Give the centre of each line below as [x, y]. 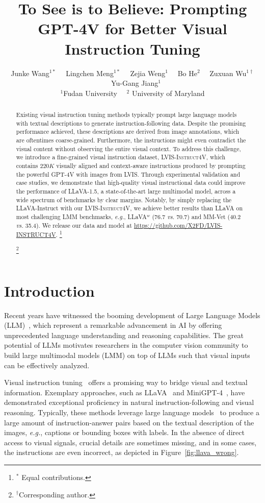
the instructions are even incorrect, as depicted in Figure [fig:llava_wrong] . [122, 452]
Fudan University [90, 93]
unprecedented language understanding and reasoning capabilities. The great [124, 335]
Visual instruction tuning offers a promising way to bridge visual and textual [126, 382]
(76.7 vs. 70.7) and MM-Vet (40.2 [196, 216]
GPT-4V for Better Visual [132, 28]
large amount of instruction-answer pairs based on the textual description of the [129, 422]
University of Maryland [168, 93]
